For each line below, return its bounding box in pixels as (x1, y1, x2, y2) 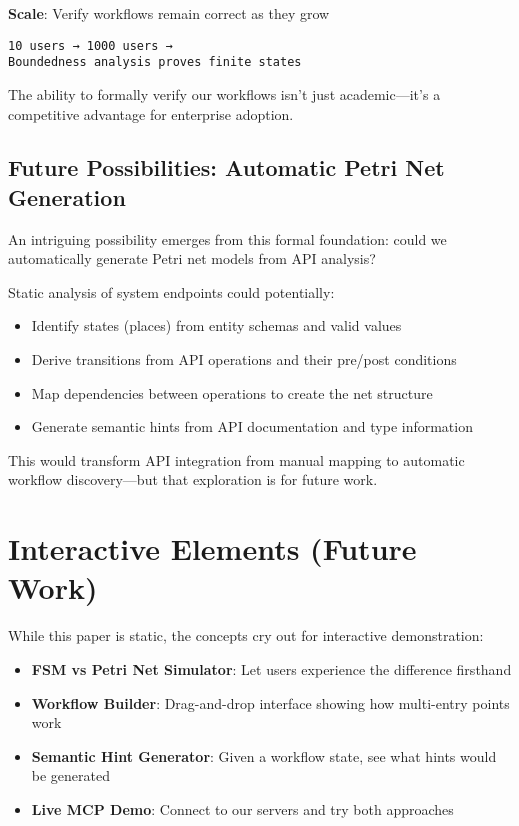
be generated (31, 765, 111, 786)
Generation (8, 181, 126, 212)
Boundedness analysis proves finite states (8, 55, 302, 70)
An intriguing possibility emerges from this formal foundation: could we (8, 228, 447, 249)
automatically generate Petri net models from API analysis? (8, 248, 376, 269)
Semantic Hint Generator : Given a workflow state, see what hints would (31, 745, 497, 766)
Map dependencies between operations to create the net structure (31, 382, 433, 403)
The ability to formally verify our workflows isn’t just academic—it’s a (8, 83, 441, 104)
